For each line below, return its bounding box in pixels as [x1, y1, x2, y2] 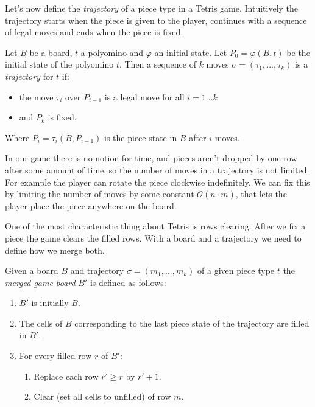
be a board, [29, 46, 73, 58]
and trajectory [70, 264, 124, 277]
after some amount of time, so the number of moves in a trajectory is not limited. [5, 163, 310, 176]
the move [19, 90, 54, 103]
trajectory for [5, 69, 54, 82]
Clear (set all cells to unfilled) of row [34, 390, 171, 403]
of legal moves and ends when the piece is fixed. [5, 26, 183, 38]
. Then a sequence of [119, 58, 196, 71]
